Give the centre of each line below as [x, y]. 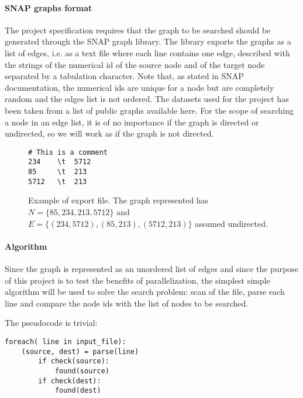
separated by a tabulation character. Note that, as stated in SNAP [124, 76]
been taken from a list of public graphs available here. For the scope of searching [149, 110]
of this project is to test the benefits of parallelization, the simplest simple [137, 280]
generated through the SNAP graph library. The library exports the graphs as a [148, 41]
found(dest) [78, 391]
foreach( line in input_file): [66, 341]
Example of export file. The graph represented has [118, 200]
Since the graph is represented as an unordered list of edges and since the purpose [152, 268]
